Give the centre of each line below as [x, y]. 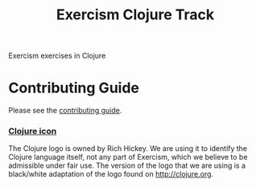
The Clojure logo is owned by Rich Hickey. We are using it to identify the [128, 148]
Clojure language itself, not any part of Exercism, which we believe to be [128, 157]
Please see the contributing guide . [65, 111]
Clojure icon [33, 132]
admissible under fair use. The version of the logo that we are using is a [127, 165]
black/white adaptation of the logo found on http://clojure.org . [111, 174]
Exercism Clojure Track [135, 15]
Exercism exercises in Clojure [57, 56]
